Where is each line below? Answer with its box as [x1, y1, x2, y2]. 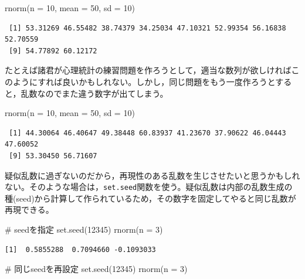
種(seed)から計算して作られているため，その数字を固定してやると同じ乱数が [5, 192, 296, 204]
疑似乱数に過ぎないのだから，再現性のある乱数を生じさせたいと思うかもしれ [5, 169, 300, 181]
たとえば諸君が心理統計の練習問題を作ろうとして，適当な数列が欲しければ [5, 64, 292, 76]
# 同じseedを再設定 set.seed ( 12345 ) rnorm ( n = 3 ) [5, 263, 188, 275]
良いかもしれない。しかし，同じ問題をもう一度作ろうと [62, 75, 276, 87]
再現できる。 [5, 203, 54, 216]
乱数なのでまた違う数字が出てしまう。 [21, 87, 168, 99]
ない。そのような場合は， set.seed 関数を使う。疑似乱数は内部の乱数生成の [5, 181, 293, 193]
